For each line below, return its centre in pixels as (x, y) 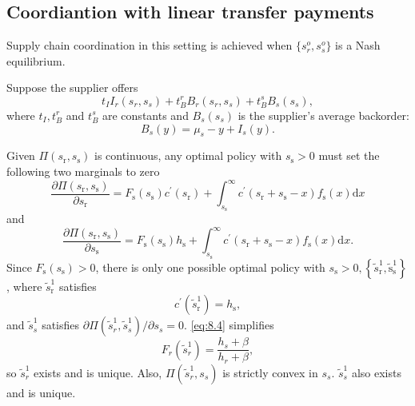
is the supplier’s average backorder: (323, 115)
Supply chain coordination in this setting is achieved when (150, 45)
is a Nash (358, 45)
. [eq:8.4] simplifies (229, 325)
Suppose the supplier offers (72, 88)
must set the (349, 155)
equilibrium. (36, 60)
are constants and (146, 115)
